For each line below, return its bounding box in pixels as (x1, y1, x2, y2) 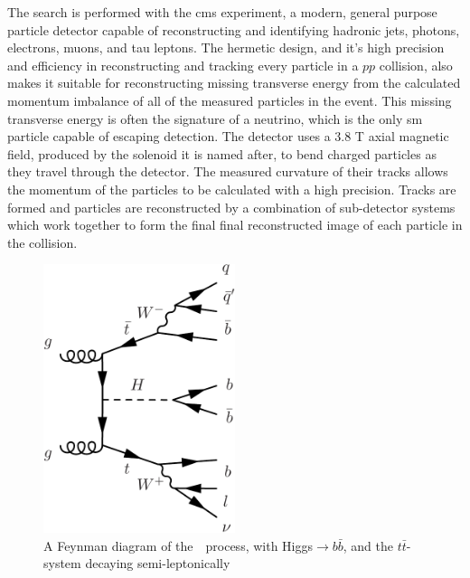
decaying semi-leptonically (85, 554, 230, 573)
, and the (343, 535, 394, 554)
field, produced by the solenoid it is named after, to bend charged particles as (7, 144, 437, 163)
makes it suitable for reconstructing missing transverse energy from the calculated (7, 73, 461, 92)
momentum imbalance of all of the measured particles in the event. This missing (7, 90, 452, 109)
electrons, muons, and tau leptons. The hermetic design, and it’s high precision (7, 38, 445, 57)
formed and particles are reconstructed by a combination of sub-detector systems (7, 197, 456, 216)
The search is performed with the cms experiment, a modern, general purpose (7, 3, 437, 21)
